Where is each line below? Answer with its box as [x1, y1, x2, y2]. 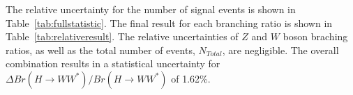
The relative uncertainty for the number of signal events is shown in [6, 2, 296, 16]
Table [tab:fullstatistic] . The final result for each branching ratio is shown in [6, 15, 333, 30]
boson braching [283, 29, 348, 44]
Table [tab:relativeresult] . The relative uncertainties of [6, 29, 239, 44]
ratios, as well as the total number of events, [6, 42, 195, 57]
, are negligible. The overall [222, 42, 339, 57]
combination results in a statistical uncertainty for [6, 56, 220, 71]
